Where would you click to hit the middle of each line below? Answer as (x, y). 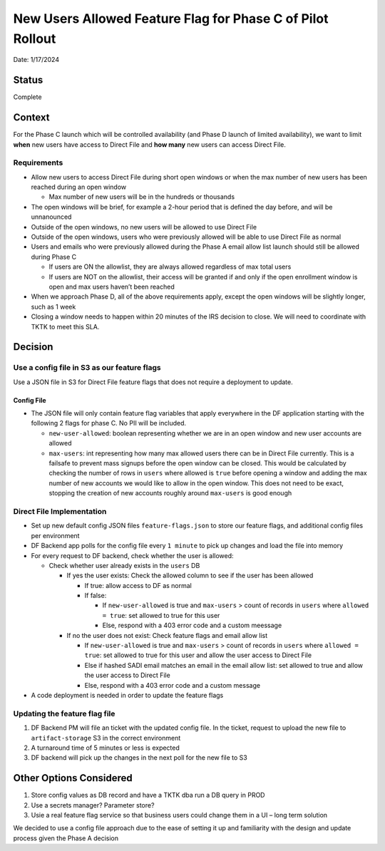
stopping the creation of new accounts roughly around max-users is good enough (170, 493)
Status (28, 80)
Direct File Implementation (60, 511)
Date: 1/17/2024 (36, 60)
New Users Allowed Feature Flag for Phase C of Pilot (171, 19)
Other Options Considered (73, 778)
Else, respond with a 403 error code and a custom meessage (192, 625)
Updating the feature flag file (64, 713)
